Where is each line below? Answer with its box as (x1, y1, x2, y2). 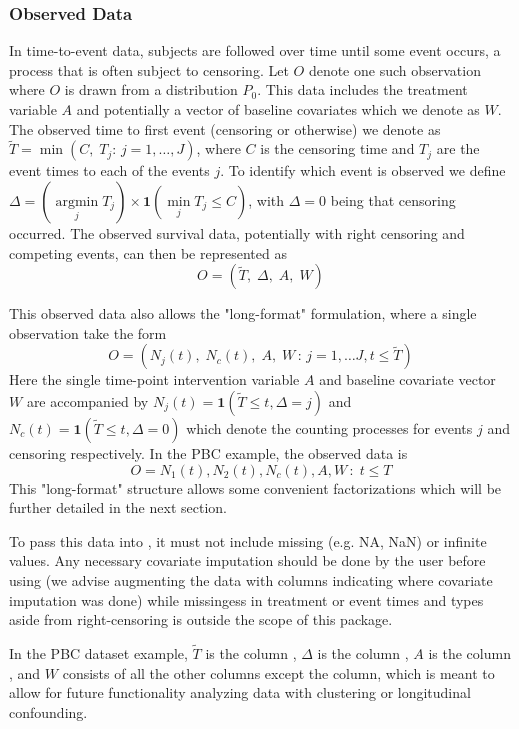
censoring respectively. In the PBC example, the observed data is (9, 442, 408, 463)
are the (436, 138, 480, 159)
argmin (55, 195, 99, 209)
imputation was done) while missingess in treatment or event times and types (9, 589, 484, 610)
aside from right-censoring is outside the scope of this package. (9, 609, 393, 630)
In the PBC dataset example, (9, 642, 188, 663)
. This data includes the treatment (257, 79, 468, 100)
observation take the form (9, 322, 167, 343)
